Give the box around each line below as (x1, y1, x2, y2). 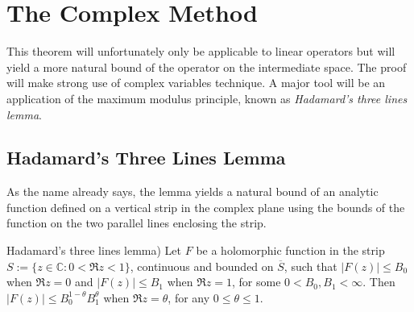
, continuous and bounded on (130, 257, 274, 274)
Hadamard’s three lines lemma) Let (6, 242, 182, 259)
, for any (168, 289, 210, 306)
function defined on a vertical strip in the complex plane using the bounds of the (6, 198, 405, 215)
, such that (284, 257, 337, 274)
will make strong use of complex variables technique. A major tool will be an (6, 74, 386, 91)
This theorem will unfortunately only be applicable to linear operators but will (6, 43, 395, 60)
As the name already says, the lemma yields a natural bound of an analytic (6, 183, 379, 200)
